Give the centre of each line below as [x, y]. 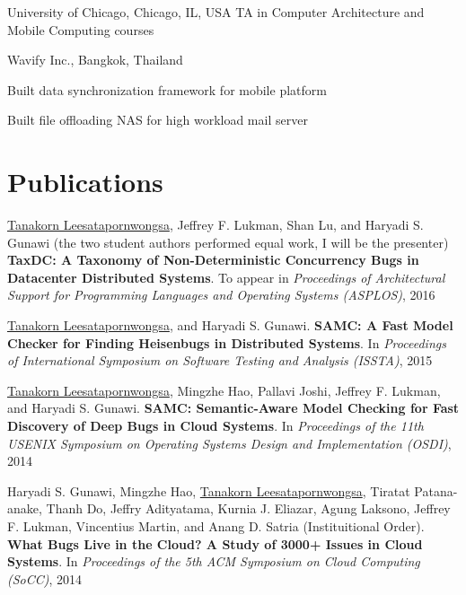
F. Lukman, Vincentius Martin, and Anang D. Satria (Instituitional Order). [216, 526]
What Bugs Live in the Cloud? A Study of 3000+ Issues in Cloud [215, 543]
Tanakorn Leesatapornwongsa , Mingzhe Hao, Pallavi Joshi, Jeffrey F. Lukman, [224, 390]
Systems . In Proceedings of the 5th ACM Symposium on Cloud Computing [214, 561]
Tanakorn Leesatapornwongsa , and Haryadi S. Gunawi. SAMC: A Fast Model [230, 325]
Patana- [436, 490]
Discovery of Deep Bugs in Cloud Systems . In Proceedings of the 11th [215, 426]
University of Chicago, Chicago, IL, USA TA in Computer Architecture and [216, 12]
